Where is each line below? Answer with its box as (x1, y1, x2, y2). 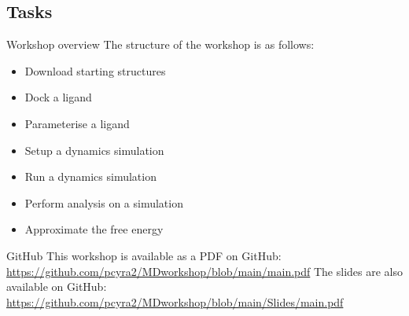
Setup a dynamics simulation (24, 141, 164, 158)
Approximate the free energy (24, 221, 164, 237)
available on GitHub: (6, 278, 107, 295)
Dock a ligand (24, 89, 92, 105)
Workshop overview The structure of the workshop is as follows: (6, 36, 315, 53)
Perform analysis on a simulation (24, 194, 183, 211)
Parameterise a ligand (24, 115, 130, 131)
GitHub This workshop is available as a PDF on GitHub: (6, 247, 282, 263)
